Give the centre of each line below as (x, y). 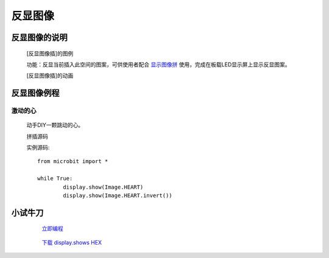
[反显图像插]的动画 (50, 75)
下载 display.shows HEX (72, 242)
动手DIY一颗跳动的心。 (55, 125)
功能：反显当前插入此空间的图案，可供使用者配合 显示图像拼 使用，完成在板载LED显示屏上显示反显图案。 (158, 64)
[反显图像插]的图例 (50, 53)
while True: (55, 179)
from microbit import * (73, 162)
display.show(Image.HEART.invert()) (118, 196)
